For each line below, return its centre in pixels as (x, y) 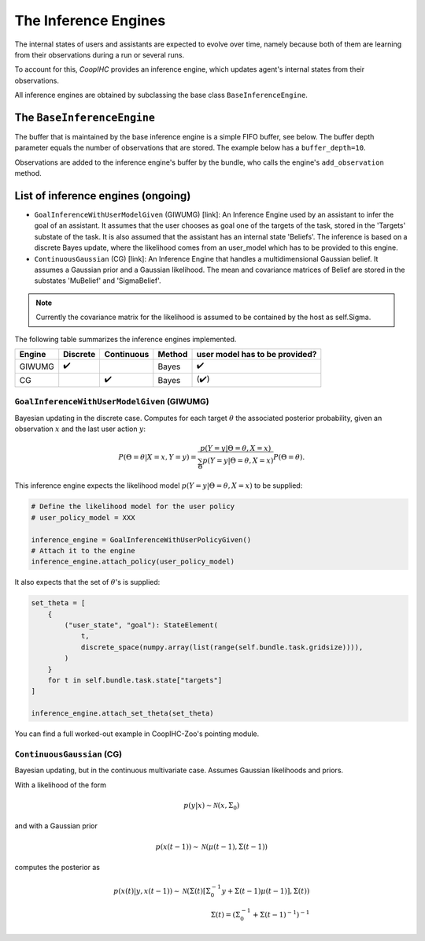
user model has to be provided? (257, 354)
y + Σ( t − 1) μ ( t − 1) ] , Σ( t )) (266, 891)
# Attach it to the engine (83, 550)
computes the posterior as (57, 868)
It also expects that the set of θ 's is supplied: (87, 582)
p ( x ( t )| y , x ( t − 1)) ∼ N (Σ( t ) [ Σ (162, 891)
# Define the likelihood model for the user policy (133, 507)
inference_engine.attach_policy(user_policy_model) (133, 562)
